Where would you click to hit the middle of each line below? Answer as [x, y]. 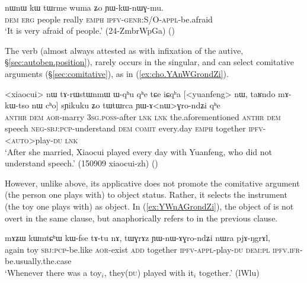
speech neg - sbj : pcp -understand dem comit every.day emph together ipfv [134, 128]
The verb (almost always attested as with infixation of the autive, [124, 50]
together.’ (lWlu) [229, 272]
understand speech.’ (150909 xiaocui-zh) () [81, 163]
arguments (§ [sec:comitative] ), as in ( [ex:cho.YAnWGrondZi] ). [117, 73]
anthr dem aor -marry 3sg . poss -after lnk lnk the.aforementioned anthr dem [143, 116]
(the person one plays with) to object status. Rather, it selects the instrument [146, 194]
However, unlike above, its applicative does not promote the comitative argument [152, 183]
